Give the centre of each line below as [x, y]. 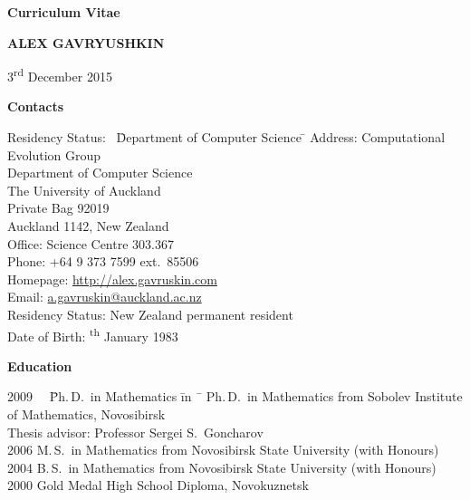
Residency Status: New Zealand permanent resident [150, 314]
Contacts [36, 106]
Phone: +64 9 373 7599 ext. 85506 [103, 261]
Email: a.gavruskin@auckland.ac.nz [105, 297]
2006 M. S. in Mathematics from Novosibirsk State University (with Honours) [223, 450]
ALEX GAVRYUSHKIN [86, 42]
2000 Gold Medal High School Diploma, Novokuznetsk [158, 485]
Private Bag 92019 [58, 208]
